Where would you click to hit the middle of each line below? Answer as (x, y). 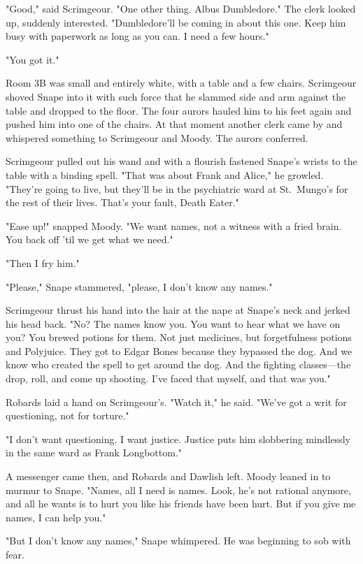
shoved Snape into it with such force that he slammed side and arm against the (176, 96)
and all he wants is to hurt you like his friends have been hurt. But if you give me (181, 504)
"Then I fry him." (43, 262)
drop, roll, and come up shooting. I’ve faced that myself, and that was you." (168, 378)
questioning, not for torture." (67, 415)
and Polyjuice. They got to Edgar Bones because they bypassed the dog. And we (179, 350)
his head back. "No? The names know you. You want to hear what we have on (173, 323)
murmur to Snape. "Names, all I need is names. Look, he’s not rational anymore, (178, 490)
